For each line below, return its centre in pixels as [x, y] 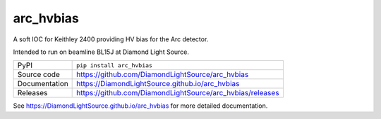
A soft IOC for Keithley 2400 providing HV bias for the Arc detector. [111, 39]
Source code [38, 75]
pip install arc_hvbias [115, 65]
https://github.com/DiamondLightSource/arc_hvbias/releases [178, 93]
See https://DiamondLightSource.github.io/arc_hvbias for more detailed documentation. [140, 106]
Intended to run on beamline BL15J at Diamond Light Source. [101, 52]
